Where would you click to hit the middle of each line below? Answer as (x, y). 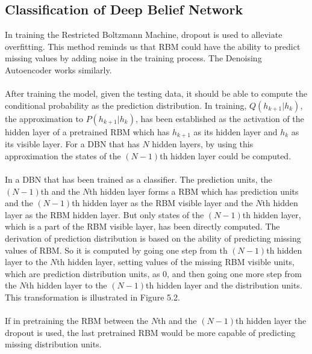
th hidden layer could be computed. (226, 155)
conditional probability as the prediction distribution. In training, (126, 105)
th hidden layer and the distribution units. (224, 285)
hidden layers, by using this (203, 144)
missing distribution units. (53, 344)
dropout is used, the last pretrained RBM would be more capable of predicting (150, 332)
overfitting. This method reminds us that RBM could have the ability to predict (153, 46)
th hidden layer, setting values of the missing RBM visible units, (176, 262)
